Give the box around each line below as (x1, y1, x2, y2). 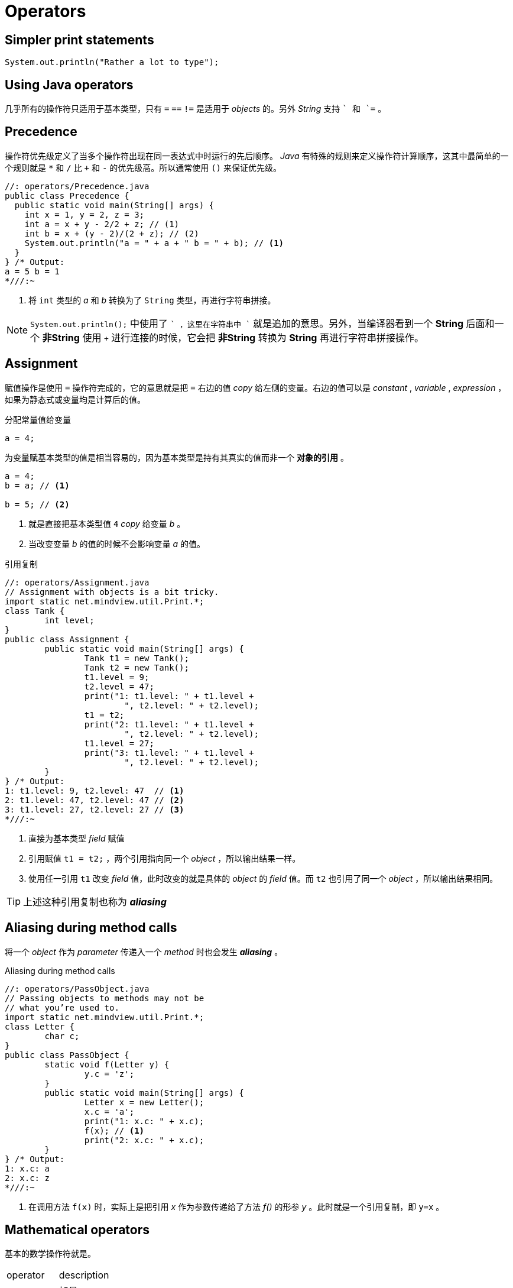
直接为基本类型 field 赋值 (28, 833, 125, 843)
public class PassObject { (5, 1050, 129, 1060)
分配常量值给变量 (5, 414, 71, 425)
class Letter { (5, 1021, 75, 1031)
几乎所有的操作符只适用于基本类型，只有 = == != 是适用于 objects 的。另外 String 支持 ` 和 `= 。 (5, 103, 387, 114)
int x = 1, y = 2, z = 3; (24, 209, 145, 219)
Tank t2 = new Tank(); (84, 662, 189, 672)
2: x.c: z (5, 1173, 50, 1183)
